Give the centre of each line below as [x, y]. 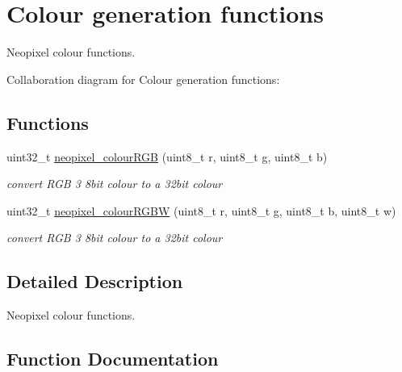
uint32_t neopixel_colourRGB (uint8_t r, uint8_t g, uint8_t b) [167, 156]
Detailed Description [95, 281]
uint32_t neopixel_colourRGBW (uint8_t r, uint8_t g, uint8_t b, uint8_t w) [201, 210]
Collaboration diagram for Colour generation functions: [143, 79]
